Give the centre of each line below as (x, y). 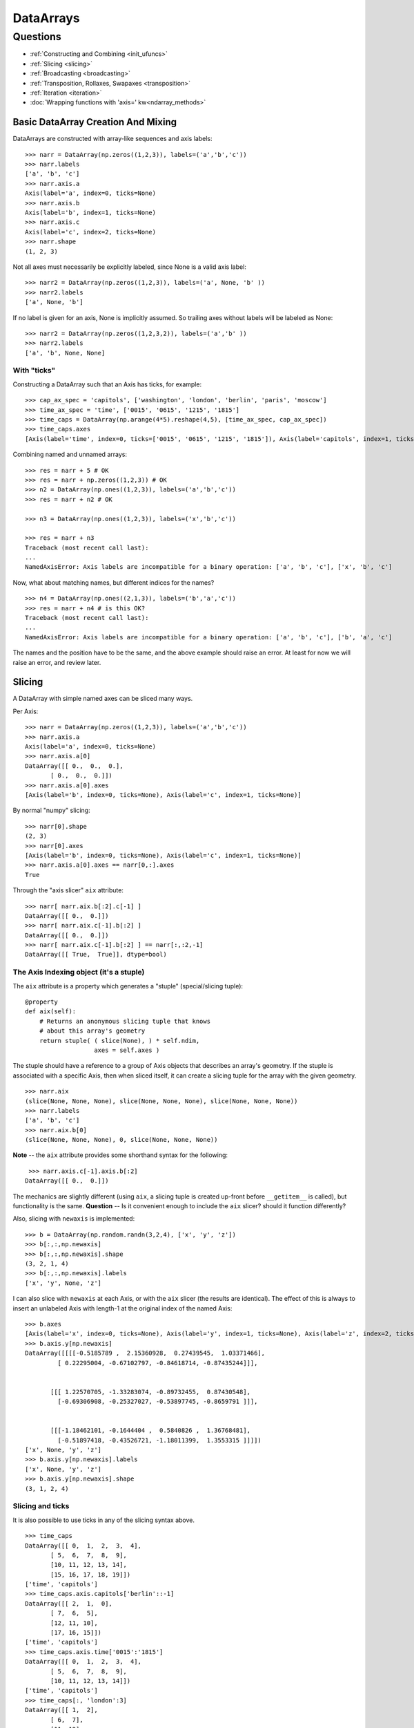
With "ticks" (34, 370)
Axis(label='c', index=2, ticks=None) (91, 232)
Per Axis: (26, 711)
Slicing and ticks (41, 1506)
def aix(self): (51, 1012)
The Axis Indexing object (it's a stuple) (79, 973)
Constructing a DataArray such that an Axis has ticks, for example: (107, 384)
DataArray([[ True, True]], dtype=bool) (96, 955)
